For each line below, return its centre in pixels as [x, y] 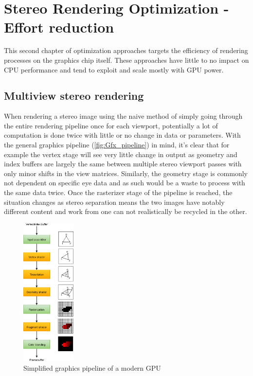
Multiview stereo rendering [74, 96]
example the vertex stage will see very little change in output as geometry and [121, 154]
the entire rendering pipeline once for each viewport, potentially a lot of [111, 125]
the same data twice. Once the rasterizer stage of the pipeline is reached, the [118, 192]
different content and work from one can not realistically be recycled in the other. [126, 211]
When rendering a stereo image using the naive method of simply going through [123, 116]
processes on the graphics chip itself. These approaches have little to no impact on [126, 60]
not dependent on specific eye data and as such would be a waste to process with [125, 183]
